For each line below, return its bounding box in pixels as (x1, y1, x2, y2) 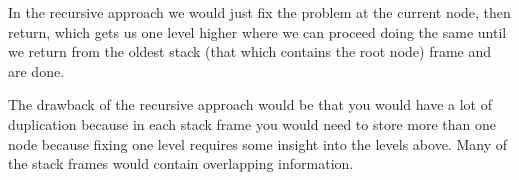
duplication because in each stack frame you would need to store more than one (8, 113, 496, 134)
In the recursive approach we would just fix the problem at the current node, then (8, 2, 511, 22)
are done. (8, 60, 65, 81)
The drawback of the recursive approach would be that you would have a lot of (8, 94, 493, 115)
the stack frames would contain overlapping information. (8, 153, 354, 174)
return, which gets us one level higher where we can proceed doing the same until (8, 21, 507, 42)
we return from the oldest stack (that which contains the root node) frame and (8, 41, 492, 62)
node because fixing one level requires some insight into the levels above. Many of (8, 133, 507, 154)
